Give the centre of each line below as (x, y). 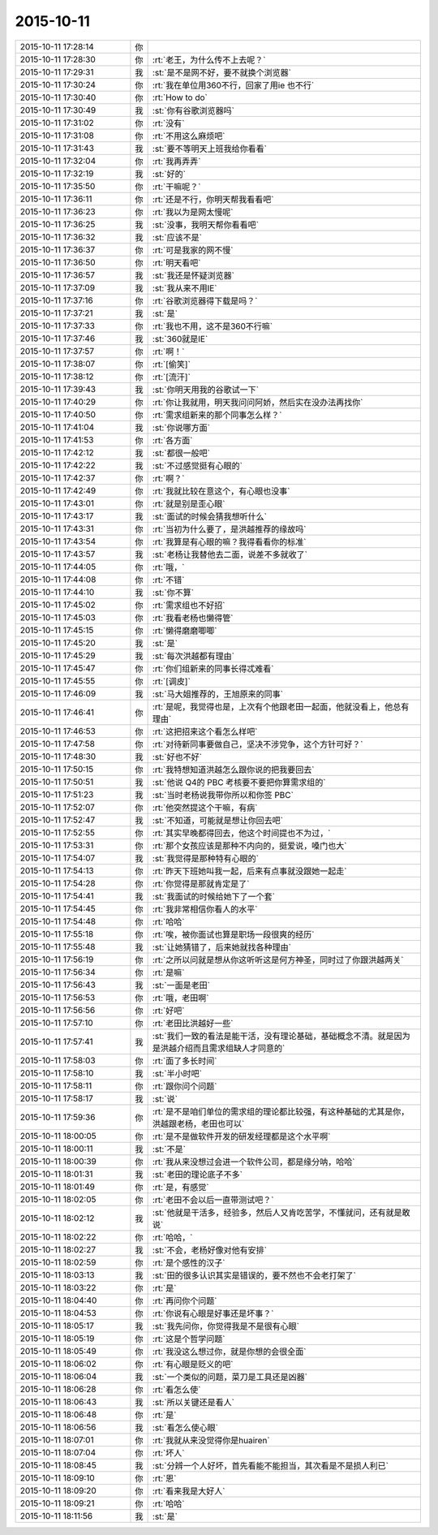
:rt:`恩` (164, 1478)
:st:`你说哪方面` (181, 428)
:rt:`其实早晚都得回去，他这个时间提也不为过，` (241, 833)
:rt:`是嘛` (168, 972)
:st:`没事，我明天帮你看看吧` (206, 225)
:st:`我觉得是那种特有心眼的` (206, 858)
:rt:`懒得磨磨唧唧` (185, 631)
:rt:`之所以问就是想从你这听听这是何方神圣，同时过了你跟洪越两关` (278, 959)
